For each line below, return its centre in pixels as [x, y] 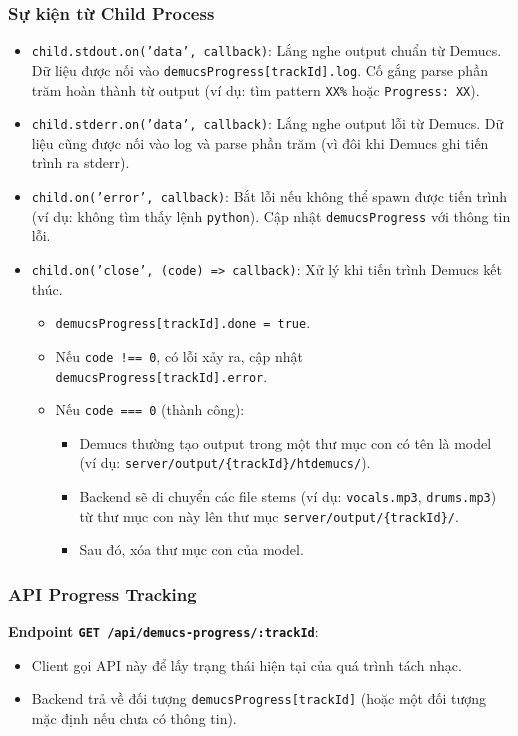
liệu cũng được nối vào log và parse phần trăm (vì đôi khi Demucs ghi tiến [260, 142]
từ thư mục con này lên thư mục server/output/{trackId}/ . [269, 515]
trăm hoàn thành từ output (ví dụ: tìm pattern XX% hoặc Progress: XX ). [255, 89]
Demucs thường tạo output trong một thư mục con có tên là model [285, 442]
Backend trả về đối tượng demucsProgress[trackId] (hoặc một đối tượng [259, 698]
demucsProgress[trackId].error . [161, 375]
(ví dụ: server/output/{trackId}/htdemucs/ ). [225, 462]
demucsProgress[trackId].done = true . [183, 322]
